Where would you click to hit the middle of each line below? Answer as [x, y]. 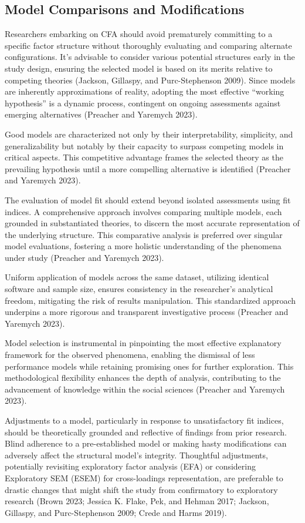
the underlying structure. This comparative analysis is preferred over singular [144, 234]
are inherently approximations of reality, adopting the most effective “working [145, 91]
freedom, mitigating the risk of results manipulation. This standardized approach [150, 300]
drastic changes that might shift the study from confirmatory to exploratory [141, 489]
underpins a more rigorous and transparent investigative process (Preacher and [147, 312]
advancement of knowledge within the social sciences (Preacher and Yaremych [145, 389]
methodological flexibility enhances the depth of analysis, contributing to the [143, 378]
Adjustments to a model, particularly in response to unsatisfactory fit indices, [144, 420]
